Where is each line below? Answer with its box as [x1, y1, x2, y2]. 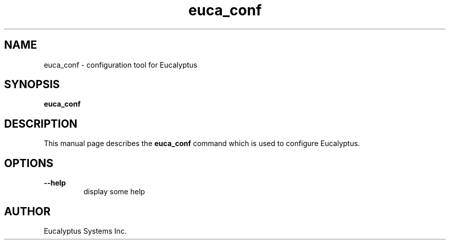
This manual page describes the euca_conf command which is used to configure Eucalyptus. [44, 139, 360, 148]
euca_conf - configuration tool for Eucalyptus [44, 60, 197, 69]
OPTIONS [4, 156, 53, 170]
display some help [83, 187, 145, 196]
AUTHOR [4, 205, 51, 218]
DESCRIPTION [4, 117, 78, 130]
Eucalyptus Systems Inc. [44, 226, 127, 235]
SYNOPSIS [4, 78, 60, 91]
